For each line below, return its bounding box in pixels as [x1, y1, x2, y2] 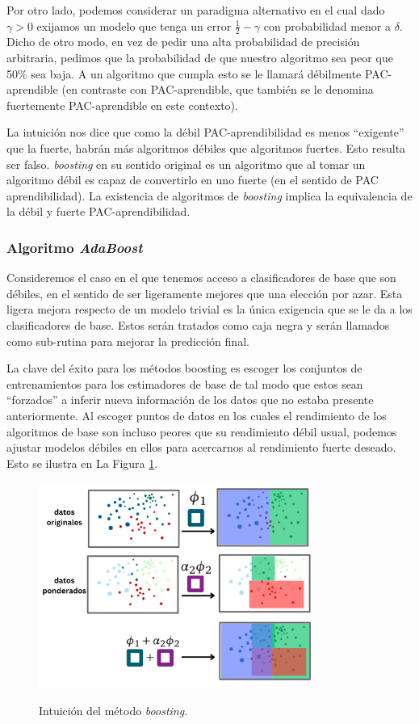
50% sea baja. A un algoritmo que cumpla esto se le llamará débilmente [6, 65, 362, 82]
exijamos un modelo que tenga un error [36, 17, 232, 34]
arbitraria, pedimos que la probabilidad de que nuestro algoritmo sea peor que [6, 49, 393, 66]
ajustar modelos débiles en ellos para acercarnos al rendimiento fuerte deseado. [6, 439, 396, 456]
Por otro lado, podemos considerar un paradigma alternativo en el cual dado [6, 2, 385, 18]
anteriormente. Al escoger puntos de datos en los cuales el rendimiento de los [6, 406, 387, 423]
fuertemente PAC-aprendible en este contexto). [6, 96, 238, 113]
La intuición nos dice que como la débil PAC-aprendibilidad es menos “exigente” [6, 124, 404, 141]
